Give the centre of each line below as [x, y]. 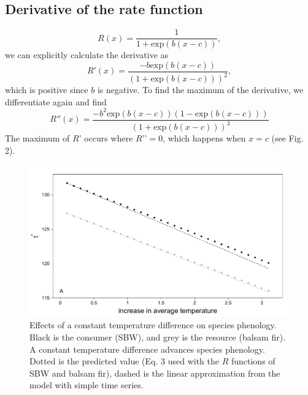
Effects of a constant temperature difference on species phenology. [153, 325]
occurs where [109, 138]
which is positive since [47, 90]
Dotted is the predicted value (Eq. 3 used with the [124, 361]
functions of [253, 361]
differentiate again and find [56, 101]
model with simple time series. [87, 385]
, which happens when [204, 138]
